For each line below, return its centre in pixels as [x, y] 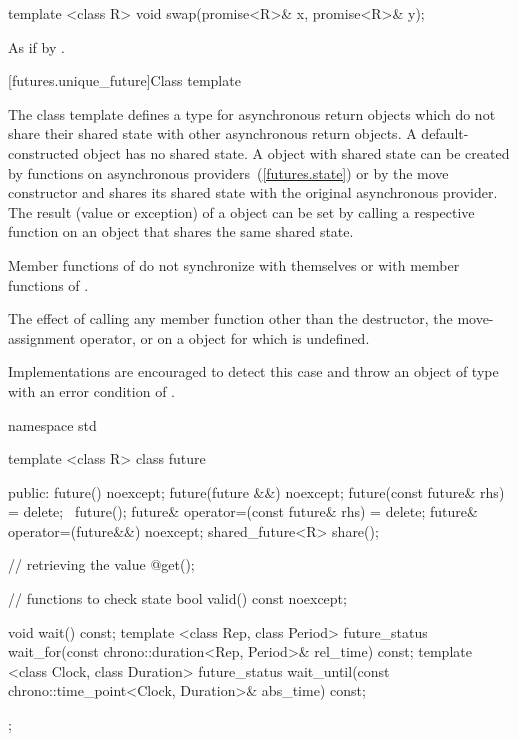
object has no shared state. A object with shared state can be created [296, 152]
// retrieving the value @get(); [101, 564]
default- [445, 133]
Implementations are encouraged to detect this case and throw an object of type [253, 371]
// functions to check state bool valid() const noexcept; [177, 598]
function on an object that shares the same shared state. [181, 231]
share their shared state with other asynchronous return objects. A [212, 133]
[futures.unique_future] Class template [124, 80]
